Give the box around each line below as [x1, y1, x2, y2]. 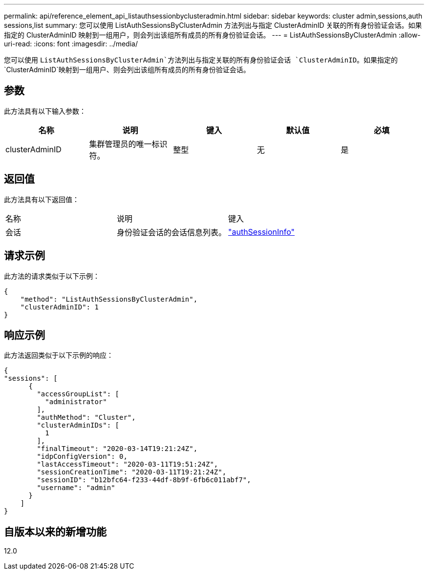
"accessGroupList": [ [37, 390, 120, 398]
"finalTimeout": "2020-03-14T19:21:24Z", [37, 445, 198, 453]
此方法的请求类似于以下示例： [4, 271, 100, 280]
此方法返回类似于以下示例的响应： [4, 351, 113, 360]
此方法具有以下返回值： [4, 195, 79, 204]
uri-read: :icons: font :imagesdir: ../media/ [4, 40, 138, 48]
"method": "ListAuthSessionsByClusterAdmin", [20, 295, 198, 303]
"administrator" [45, 398, 107, 406]
